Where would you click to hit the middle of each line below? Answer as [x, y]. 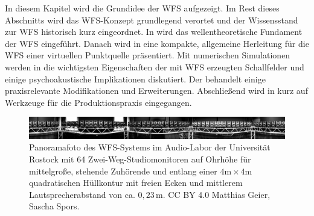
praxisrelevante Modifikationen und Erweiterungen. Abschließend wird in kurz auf [156, 91]
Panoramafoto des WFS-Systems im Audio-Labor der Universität [150, 147]
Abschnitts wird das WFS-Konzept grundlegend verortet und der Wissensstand [152, 20]
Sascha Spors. [54, 206]
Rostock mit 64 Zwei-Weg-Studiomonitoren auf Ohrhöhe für [140, 159]
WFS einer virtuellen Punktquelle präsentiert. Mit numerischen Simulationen [148, 55]
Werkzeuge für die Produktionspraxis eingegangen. [98, 102]
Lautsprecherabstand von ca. [82, 194]
